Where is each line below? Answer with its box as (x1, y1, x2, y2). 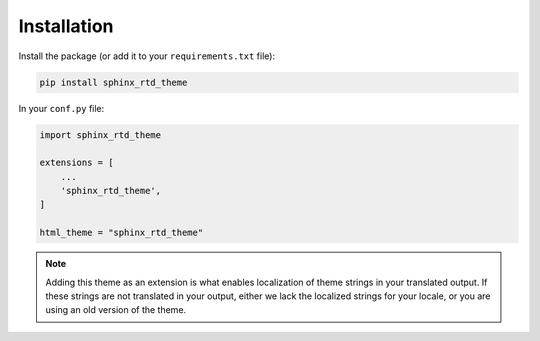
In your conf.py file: (18, 102, 105, 114)
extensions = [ (39, 157, 114, 169)
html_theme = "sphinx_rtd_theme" (39, 227, 204, 239)
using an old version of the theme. (45, 304, 187, 316)
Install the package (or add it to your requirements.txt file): (18, 50, 275, 62)
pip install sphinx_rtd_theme (39, 76, 188, 88)
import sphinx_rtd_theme (39, 129, 162, 140)
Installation (18, 15, 114, 37)
